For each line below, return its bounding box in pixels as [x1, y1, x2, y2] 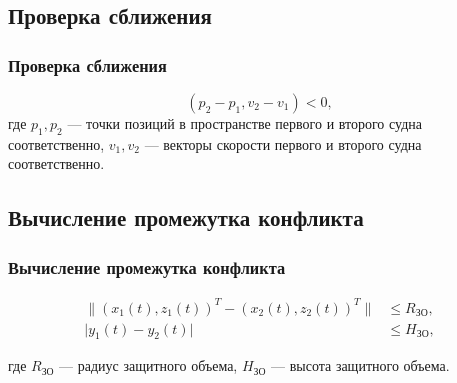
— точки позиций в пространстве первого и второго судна [67, 113, 423, 133]
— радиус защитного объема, [59, 355, 238, 376]
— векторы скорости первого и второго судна [144, 133, 422, 154]
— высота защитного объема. [271, 355, 450, 376]
